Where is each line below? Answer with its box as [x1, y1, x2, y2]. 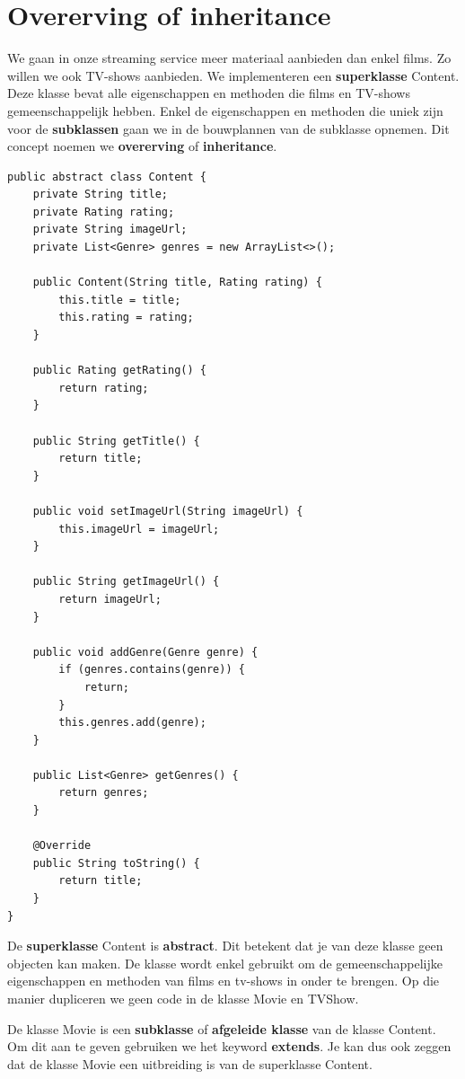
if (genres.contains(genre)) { [58, 663, 245, 677]
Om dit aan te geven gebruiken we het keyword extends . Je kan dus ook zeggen [7, 1037, 452, 1056]
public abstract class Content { [7, 170, 206, 183]
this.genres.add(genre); [58, 716, 206, 730]
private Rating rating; [32, 205, 175, 218]
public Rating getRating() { [32, 364, 206, 377]
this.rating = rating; [58, 311, 194, 324]
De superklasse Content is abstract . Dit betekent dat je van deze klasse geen [7, 936, 443, 955]
